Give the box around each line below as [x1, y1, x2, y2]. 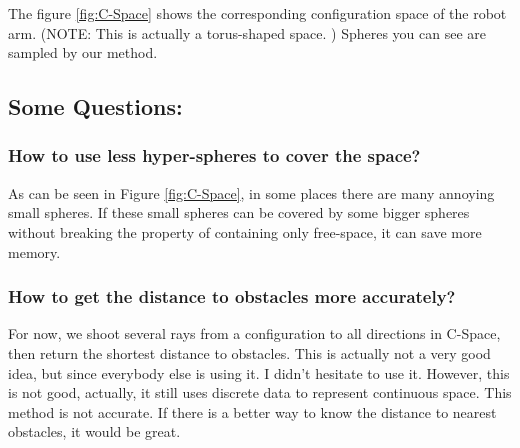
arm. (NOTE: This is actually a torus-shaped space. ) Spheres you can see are [8, 22, 487, 43]
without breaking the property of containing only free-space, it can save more [8, 221, 482, 242]
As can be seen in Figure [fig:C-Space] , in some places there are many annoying [8, 182, 495, 203]
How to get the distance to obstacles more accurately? [8, 284, 456, 309]
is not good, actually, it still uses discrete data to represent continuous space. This [8, 382, 512, 403]
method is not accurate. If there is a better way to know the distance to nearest [8, 401, 497, 422]
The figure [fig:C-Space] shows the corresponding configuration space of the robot [8, 3, 507, 23]
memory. [8, 241, 61, 262]
